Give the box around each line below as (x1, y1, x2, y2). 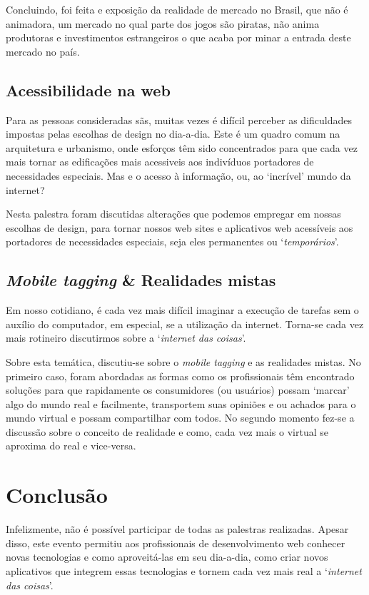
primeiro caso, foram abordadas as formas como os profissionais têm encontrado (6, 368, 355, 383)
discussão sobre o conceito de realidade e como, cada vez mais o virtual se (6, 424, 328, 439)
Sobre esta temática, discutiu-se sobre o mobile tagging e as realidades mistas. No (6, 354, 361, 369)
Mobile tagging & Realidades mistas (6, 269, 276, 291)
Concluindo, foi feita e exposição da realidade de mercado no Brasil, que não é (6, 2, 348, 16)
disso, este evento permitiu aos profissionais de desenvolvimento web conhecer (6, 535, 345, 550)
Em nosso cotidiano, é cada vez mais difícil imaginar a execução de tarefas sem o (6, 302, 359, 317)
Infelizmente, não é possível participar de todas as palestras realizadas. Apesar (6, 522, 349, 536)
